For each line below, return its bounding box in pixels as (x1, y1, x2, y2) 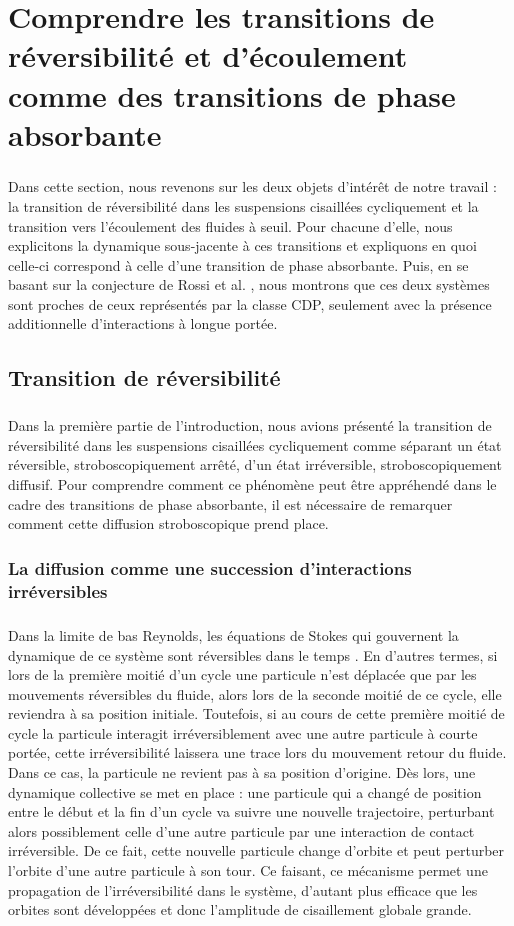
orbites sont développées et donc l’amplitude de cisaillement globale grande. (8, 899, 472, 920)
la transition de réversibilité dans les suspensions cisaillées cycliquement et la (8, 195, 479, 216)
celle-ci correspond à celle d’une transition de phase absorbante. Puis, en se (8, 254, 469, 275)
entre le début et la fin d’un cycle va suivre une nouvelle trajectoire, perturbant (8, 801, 495, 822)
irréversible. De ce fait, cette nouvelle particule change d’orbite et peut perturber (8, 840, 505, 861)
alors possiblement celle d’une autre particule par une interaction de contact (8, 820, 475, 841)
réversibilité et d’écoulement (8, 35, 408, 76)
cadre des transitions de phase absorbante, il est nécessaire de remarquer (8, 493, 453, 514)
